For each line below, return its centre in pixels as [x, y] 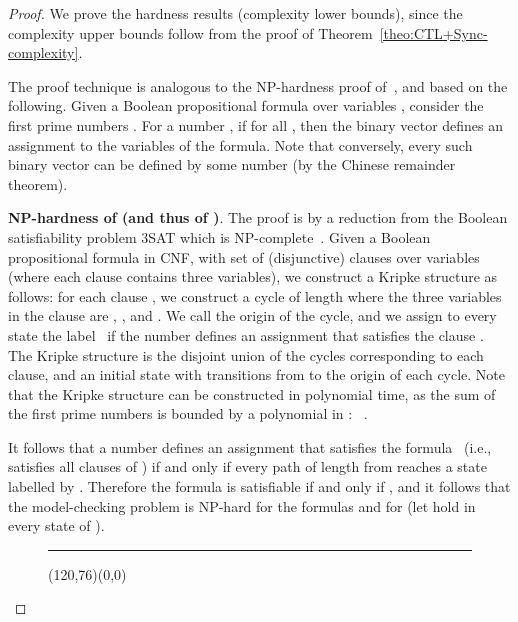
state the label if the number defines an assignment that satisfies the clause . [246, 334]
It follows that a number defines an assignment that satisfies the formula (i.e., [250, 446]
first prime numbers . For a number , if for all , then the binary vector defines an [256, 124]
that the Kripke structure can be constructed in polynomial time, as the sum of [252, 393]
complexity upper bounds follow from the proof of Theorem [190, 32]
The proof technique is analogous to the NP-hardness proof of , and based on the [258, 85]
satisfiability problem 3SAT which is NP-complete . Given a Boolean [219, 236]
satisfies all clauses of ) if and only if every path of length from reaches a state [247, 466]
